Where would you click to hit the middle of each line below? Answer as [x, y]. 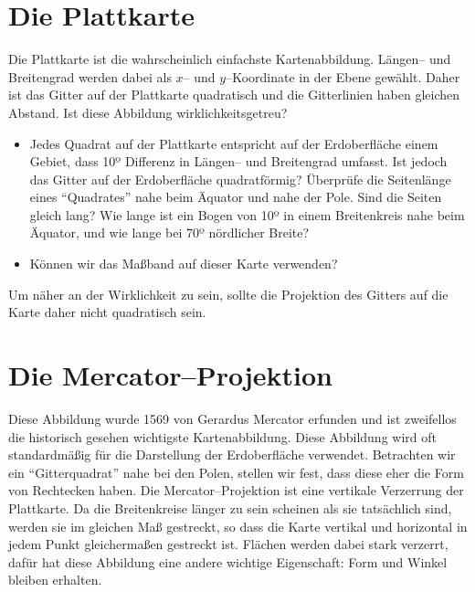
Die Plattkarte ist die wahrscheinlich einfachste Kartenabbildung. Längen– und [230, 59]
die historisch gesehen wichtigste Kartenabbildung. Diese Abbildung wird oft [222, 436]
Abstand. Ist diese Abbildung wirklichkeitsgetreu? [148, 112]
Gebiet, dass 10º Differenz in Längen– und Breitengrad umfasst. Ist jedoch [238, 161]
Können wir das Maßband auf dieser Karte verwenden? [184, 264]
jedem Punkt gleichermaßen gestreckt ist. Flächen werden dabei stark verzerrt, [228, 544]
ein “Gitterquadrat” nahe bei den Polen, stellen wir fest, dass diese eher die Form [236, 472]
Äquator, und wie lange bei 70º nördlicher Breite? [169, 233]
